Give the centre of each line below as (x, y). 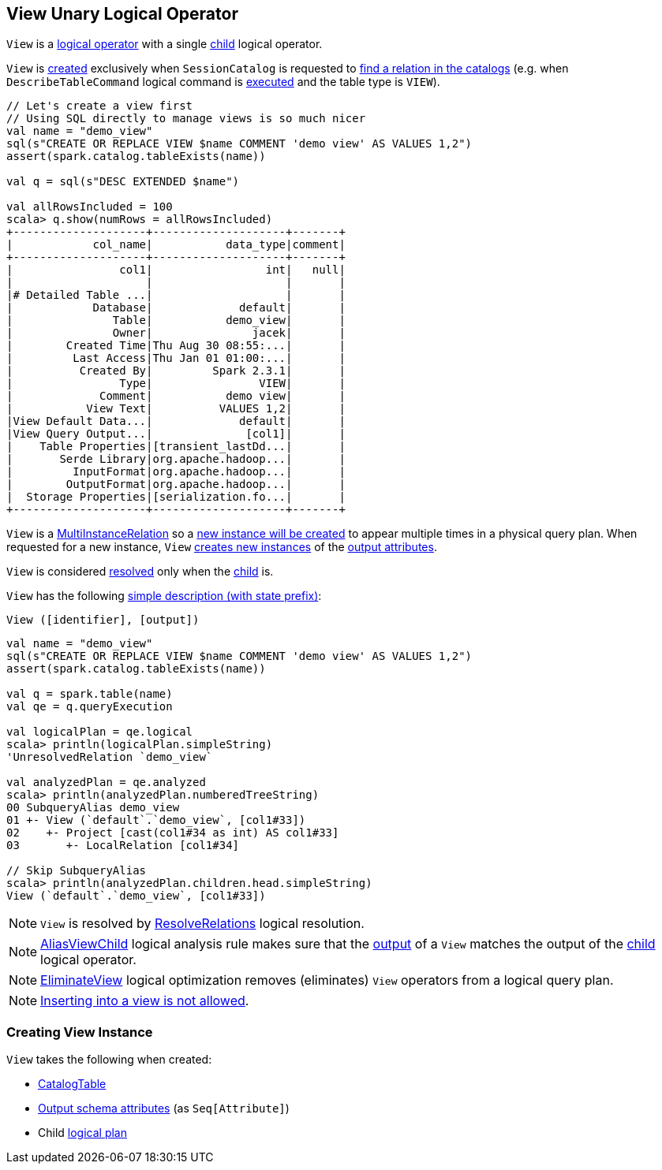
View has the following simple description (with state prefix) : (164, 596)
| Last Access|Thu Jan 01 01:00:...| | (176, 358)
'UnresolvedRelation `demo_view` (110, 757)
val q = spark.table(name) (90, 694)
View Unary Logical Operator (122, 14)
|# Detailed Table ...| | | (176, 295)
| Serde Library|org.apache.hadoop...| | (176, 459)
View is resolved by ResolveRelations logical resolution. (202, 924)
